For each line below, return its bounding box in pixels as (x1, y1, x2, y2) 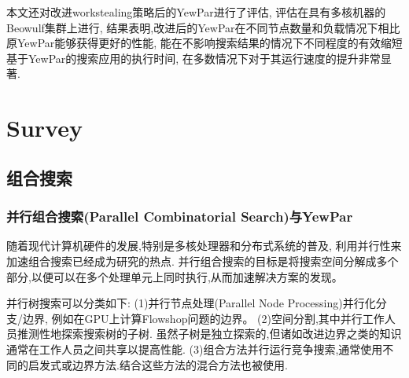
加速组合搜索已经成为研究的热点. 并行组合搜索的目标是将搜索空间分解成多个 (6, 252, 399, 269)
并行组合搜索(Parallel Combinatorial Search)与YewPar (6, 207, 353, 226)
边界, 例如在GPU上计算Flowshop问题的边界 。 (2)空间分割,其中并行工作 (22, 310, 385, 326)
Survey (6, 112, 83, 144)
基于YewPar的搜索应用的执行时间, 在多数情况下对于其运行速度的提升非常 (6, 50, 381, 66)
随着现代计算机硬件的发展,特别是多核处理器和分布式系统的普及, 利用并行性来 (6, 237, 402, 254)
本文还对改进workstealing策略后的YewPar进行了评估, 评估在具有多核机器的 (6, 4, 386, 20)
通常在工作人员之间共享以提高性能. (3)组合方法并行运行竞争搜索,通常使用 (6, 340, 383, 357)
